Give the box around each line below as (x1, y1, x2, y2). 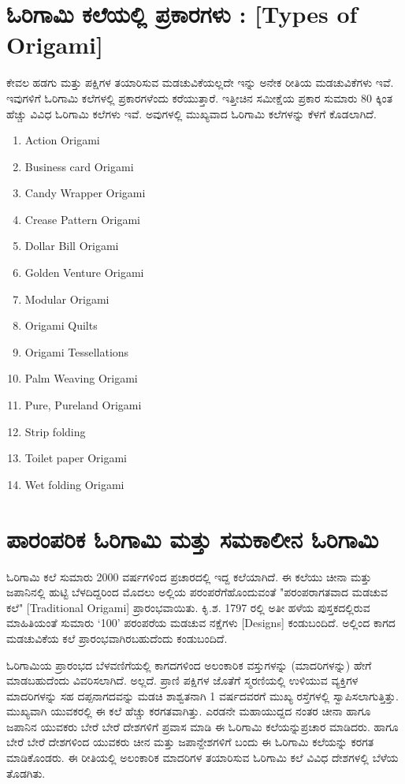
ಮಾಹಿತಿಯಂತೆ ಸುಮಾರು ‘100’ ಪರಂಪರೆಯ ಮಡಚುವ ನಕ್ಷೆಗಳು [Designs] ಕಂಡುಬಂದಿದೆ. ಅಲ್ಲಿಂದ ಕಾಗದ (6, 614, 396, 631)
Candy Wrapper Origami (24, 185, 146, 201)
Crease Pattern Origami (24, 211, 141, 227)
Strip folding (24, 423, 86, 439)
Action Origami (24, 132, 100, 148)
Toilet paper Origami (24, 450, 128, 466)
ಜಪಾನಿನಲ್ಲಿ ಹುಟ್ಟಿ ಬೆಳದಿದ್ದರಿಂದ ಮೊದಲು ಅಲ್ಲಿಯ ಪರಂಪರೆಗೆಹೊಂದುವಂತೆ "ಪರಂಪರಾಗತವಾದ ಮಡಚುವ (6, 584, 388, 600)
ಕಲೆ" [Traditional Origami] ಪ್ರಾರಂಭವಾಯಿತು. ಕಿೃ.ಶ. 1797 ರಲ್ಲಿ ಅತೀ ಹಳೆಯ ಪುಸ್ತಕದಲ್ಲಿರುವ (6, 599, 370, 615)
